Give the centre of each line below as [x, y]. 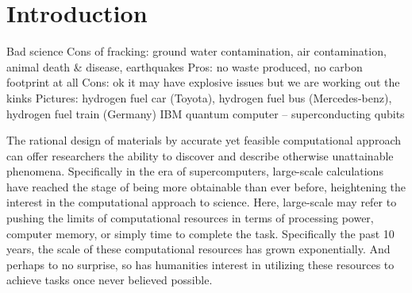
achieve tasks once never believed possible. [110, 280]
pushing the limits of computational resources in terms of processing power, [190, 218]
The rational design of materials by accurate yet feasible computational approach [204, 140]
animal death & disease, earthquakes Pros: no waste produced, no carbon [185, 66]
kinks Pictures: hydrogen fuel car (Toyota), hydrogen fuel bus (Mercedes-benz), [199, 97]
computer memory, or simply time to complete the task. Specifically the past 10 [200, 233]
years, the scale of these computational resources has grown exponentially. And [198, 249]
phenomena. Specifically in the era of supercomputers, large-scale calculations [195, 171]
